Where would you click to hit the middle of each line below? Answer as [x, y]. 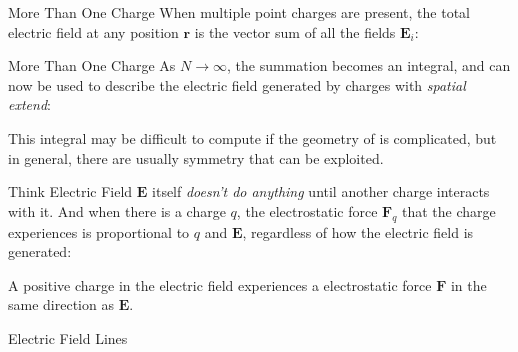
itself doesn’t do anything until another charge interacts [321, 191]
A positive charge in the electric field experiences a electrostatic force [220, 284]
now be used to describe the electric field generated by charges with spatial [237, 84]
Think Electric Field [70, 191]
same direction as [61, 304]
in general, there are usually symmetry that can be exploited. [196, 157]
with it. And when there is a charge [117, 210]
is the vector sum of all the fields [295, 31]
